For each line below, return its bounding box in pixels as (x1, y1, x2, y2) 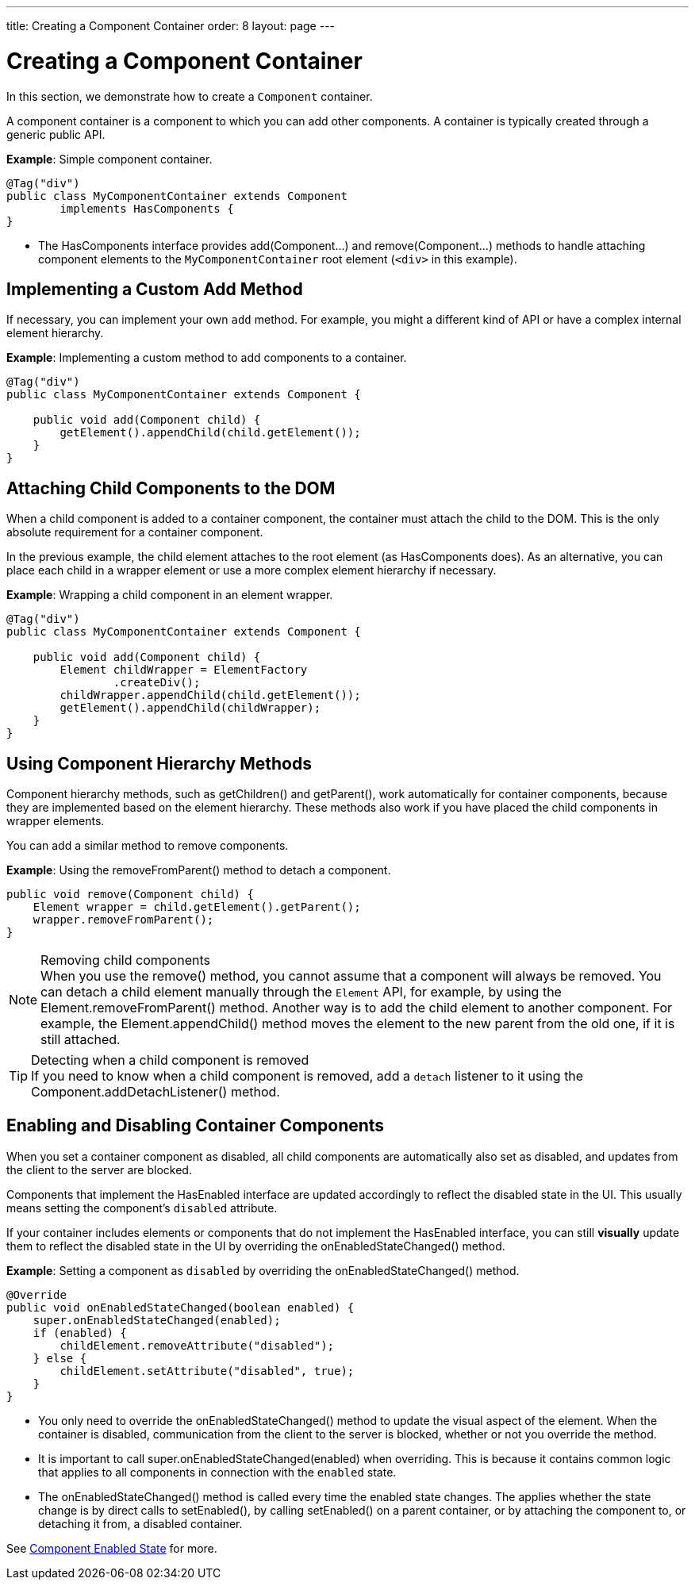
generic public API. (6, 127, 106, 141)
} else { (33, 1351, 87, 1365)
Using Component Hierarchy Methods (6, 753, 312, 774)
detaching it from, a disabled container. (38, 1516, 243, 1530)
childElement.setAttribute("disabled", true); (60, 1364, 355, 1377)
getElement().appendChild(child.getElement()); (60, 426, 361, 440)
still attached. (40, 1031, 121, 1048)
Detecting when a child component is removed (31, 1052, 309, 1069)
